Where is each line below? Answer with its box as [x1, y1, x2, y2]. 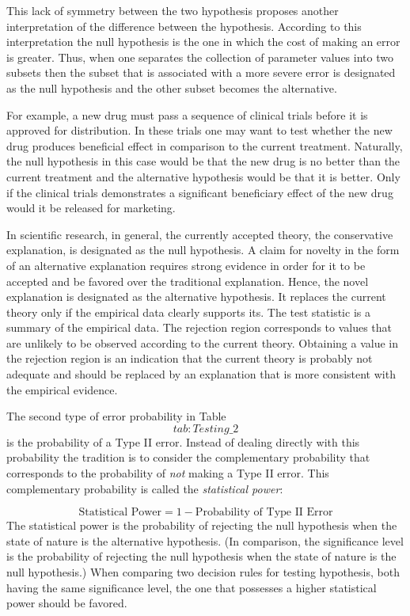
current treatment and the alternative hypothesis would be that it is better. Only [6, 168, 401, 184]
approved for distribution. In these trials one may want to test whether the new [6, 122, 393, 139]
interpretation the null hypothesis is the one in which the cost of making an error [6, 33, 401, 50]
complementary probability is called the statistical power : [6, 480, 283, 496]
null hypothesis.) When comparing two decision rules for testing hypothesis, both [6, 564, 400, 580]
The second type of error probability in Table [6, 408, 226, 424]
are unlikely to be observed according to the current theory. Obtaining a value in [6, 334, 399, 351]
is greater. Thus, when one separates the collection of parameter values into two [6, 48, 393, 65]
